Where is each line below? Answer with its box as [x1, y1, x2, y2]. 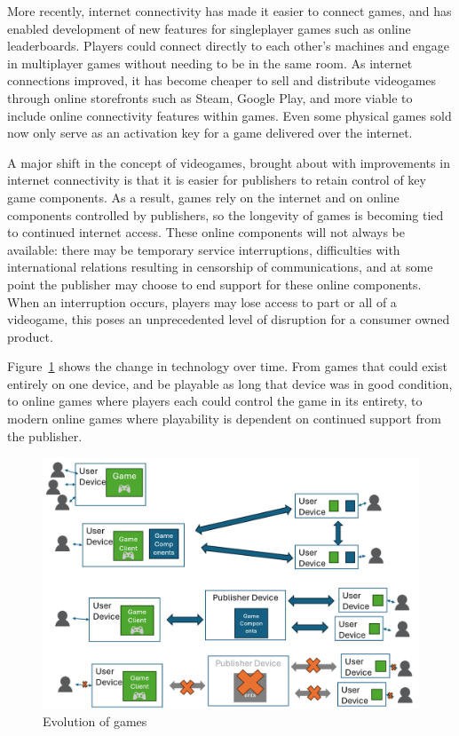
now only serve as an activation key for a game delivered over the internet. [7, 123, 413, 142]
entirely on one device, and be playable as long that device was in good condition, [7, 374, 453, 392]
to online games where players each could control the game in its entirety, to [7, 392, 423, 410]
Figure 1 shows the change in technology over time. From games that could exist [7, 357, 447, 376]
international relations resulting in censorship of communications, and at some [7, 257, 433, 276]
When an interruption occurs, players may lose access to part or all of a [7, 292, 397, 311]
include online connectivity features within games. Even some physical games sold [7, 106, 452, 124]
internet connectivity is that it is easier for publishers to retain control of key [7, 170, 426, 189]
